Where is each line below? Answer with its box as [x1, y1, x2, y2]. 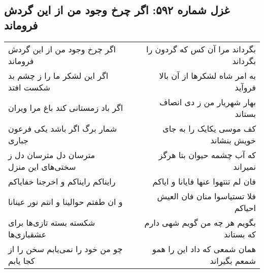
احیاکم [234, 201, 256, 214]
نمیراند [233, 160, 256, 172]
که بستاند [224, 228, 256, 240]
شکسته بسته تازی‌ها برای [8, 216, 95, 228]
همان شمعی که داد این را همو [152, 242, 256, 255]
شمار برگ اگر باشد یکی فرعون [8, 122, 117, 134]
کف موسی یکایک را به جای [162, 122, 256, 134]
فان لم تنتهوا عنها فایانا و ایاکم [152, 175, 256, 187]
